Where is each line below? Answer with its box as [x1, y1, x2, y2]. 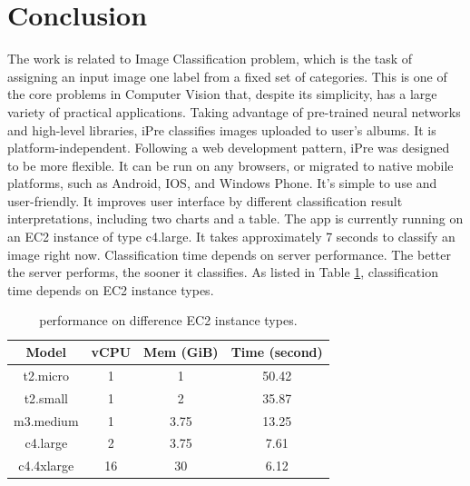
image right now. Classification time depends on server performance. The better [7, 244, 451, 263]
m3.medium [14, 411, 79, 430]
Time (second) [230, 342, 323, 362]
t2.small [24, 388, 68, 407]
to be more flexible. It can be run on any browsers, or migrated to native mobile [7, 155, 454, 174]
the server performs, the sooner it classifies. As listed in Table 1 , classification [7, 263, 438, 282]
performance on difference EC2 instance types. [39, 311, 298, 330]
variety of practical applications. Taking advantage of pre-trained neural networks [7, 102, 461, 121]
